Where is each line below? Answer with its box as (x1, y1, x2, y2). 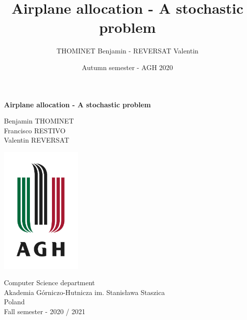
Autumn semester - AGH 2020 (82, 62, 173, 72)
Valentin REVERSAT (4, 135, 70, 145)
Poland (4, 296, 25, 307)
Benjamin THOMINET (4, 116, 74, 126)
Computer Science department (4, 277, 95, 288)
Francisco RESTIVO (4, 125, 66, 135)
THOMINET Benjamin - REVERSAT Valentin (56, 46, 198, 56)
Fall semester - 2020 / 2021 (4, 306, 86, 317)
